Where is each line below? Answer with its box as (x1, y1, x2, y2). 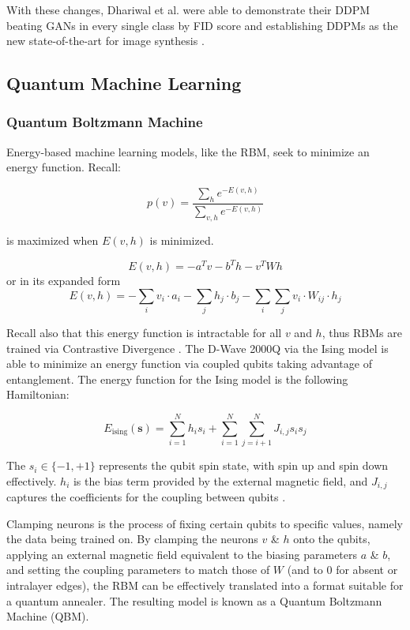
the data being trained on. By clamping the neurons (6, 531, 258, 547)
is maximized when (6, 231, 99, 248)
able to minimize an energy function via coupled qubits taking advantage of (6, 355, 372, 372)
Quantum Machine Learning (6, 71, 242, 96)
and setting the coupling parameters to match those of (6, 561, 270, 578)
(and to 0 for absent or (287, 561, 398, 578)
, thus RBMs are (322, 324, 402, 340)
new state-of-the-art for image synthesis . (6, 32, 205, 49)
